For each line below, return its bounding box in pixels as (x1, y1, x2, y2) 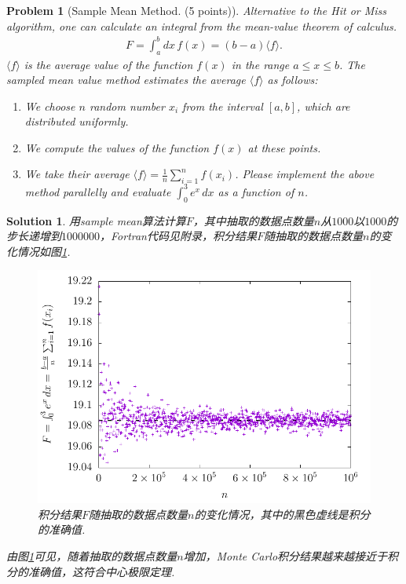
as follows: (267, 71, 318, 88)
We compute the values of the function (24, 139, 210, 155)
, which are (297, 97, 350, 114)
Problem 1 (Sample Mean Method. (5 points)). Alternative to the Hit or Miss (6, 2, 387, 18)
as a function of (218, 183, 294, 199)
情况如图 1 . (16, 243, 71, 259)
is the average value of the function (24, 56, 193, 72)
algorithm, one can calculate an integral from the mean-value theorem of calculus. (6, 17, 397, 34)
